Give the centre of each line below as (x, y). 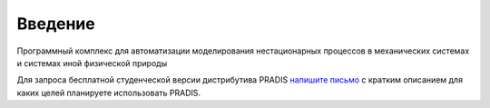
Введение (56, 24)
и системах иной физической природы (92, 63)
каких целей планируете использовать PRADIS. (109, 93)
